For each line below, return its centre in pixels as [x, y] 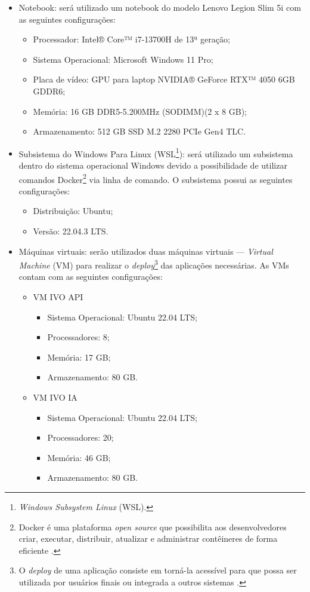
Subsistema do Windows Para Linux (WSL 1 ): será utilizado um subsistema [156, 152]
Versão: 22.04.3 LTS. [71, 231]
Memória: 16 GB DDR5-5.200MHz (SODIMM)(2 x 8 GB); [140, 111]
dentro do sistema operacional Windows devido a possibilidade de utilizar [153, 165]
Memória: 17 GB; [79, 357]
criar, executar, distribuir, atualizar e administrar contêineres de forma [148, 538]
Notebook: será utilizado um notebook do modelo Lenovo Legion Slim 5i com [160, 7]
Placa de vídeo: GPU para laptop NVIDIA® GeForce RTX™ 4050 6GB [164, 79]
